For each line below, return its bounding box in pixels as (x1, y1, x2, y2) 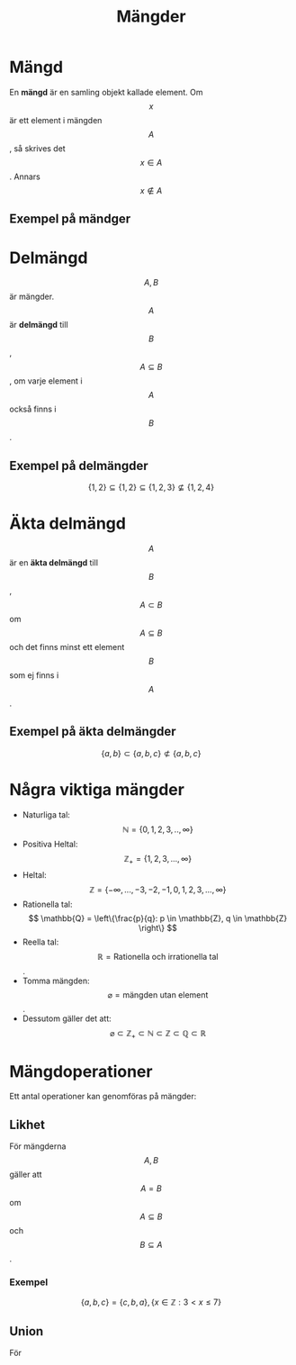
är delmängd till (9, 320, 69, 330)
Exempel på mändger (9, 212, 131, 227)
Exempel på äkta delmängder (9, 724, 176, 739)
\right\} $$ (138, 922, 177, 933)
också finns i (9, 403, 57, 415)
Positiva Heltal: (22, 838, 78, 849)
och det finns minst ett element (9, 642, 125, 653)
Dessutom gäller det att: (22, 1013, 112, 1024)
